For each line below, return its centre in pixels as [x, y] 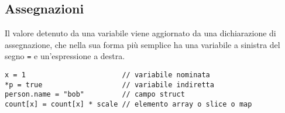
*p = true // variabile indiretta [109, 85]
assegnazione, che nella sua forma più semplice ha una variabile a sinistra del [142, 44]
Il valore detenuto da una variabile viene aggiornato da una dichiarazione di [140, 33]
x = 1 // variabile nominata [107, 75]
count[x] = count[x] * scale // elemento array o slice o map [128, 105]
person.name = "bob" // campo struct [95, 95]
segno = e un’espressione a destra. [65, 56]
